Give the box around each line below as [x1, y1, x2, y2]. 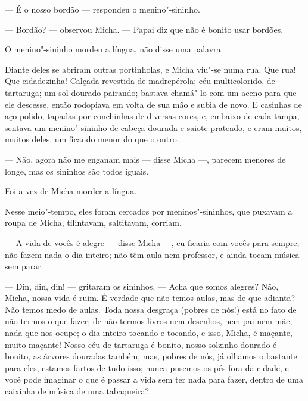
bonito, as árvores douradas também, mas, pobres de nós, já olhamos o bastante [5, 350, 297, 362]
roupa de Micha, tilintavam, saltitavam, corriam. [5, 216, 182, 229]
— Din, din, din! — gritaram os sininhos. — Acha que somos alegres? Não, [5, 279, 279, 292]
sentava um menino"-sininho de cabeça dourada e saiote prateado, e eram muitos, [5, 121, 302, 133]
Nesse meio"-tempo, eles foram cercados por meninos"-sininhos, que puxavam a [5, 204, 293, 217]
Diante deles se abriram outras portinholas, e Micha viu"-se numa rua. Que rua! [5, 63, 296, 75]
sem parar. [5, 260, 43, 272]
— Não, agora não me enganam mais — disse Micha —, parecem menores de [5, 153, 286, 165]
